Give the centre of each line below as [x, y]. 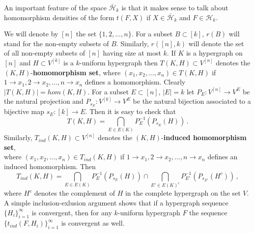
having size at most [132, 53]
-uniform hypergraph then [119, 62]
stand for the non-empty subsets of [57, 43]
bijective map [24, 111]
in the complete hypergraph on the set [183, 193]
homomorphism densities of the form [59, 17]
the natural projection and [44, 101]
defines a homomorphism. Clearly [135, 82]
